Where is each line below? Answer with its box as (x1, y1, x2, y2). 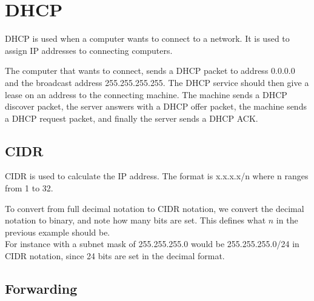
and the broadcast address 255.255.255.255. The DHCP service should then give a (5, 76, 309, 88)
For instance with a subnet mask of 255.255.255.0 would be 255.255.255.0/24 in (5, 237, 299, 250)
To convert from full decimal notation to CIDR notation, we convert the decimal (5, 202, 304, 214)
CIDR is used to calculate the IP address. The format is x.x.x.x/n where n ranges (5, 170, 309, 182)
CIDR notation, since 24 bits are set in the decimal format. (5, 250, 225, 262)
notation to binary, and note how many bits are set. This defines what (5, 214, 266, 227)
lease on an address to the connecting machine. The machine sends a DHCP (5, 88, 287, 101)
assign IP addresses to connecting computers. (5, 44, 173, 56)
